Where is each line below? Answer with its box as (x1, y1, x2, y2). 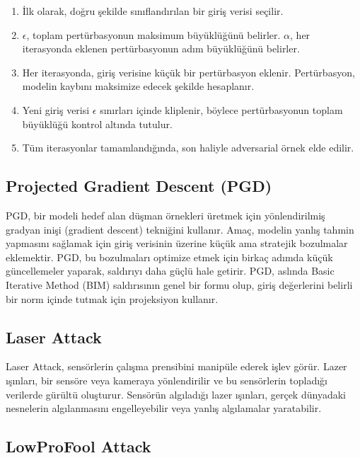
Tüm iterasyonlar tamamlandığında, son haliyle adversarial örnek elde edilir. (22, 140, 354, 155)
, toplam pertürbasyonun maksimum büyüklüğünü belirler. (26, 27, 281, 42)
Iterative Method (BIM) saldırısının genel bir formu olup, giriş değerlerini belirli (6, 277, 353, 292)
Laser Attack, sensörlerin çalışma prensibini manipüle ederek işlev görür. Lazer (6, 359, 347, 374)
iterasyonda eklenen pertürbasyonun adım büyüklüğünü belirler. (22, 41, 300, 56)
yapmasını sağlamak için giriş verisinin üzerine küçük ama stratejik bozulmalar (6, 236, 348, 251)
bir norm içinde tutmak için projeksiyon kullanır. (6, 291, 219, 306)
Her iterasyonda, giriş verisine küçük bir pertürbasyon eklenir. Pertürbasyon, (22, 64, 355, 79)
